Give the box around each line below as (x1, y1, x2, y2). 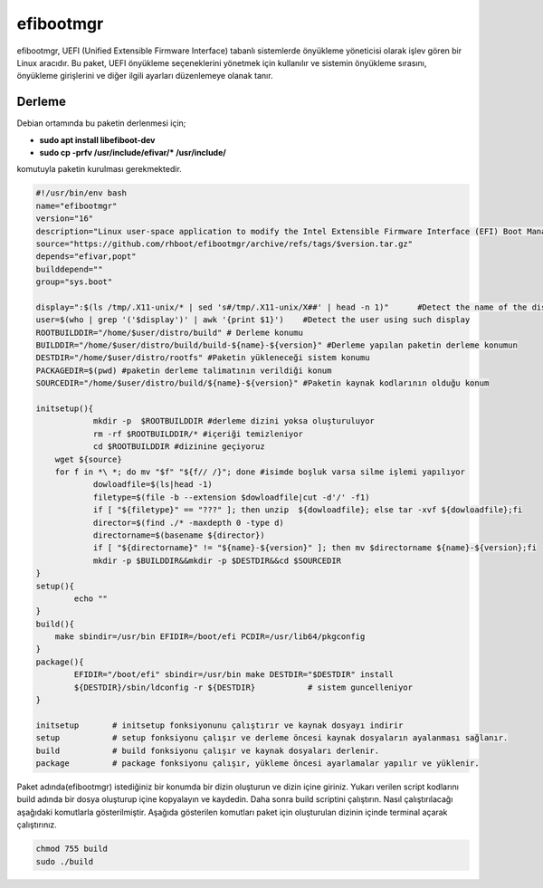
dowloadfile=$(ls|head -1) (92, 480, 213, 490)
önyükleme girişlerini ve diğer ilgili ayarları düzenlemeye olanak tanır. (16, 71, 273, 81)
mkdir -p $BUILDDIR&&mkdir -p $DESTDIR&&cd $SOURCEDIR (92, 555, 342, 566)
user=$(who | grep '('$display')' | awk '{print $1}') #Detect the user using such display (35, 315, 471, 325)
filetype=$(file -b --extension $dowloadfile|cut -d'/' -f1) (92, 492, 370, 502)
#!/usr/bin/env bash (35, 188, 127, 198)
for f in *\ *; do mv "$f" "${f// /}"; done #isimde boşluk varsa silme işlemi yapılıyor (54, 466, 466, 477)
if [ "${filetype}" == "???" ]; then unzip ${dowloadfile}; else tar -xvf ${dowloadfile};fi (92, 505, 523, 515)
